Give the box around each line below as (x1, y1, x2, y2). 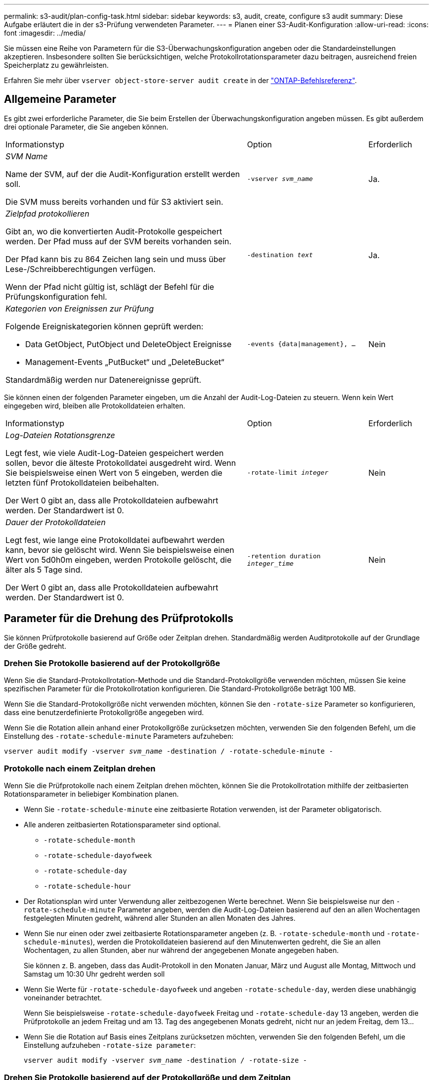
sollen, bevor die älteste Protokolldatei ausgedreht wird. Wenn (5, 457, 236, 468)
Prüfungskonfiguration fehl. (5, 291, 107, 302)
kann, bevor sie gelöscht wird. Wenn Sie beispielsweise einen (5, 544, 234, 555)
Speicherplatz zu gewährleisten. (4, 61, 109, 69)
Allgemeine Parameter (4, 93, 116, 106)
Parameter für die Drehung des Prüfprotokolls (4, 612, 234, 625)
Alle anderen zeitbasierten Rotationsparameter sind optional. (24, 820, 221, 829)
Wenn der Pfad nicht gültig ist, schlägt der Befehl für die (5, 281, 215, 292)
